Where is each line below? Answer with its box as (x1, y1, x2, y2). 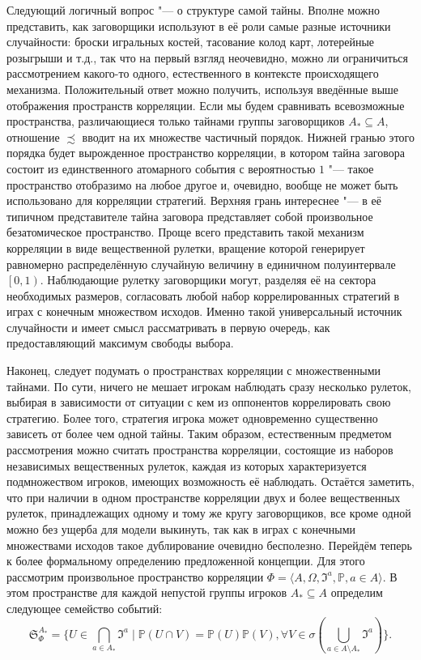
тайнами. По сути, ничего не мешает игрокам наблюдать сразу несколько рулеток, (6, 377, 411, 394)
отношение (6, 128, 60, 145)
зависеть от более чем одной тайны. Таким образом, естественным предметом (6, 425, 392, 442)
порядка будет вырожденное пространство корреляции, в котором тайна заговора (6, 144, 405, 161)
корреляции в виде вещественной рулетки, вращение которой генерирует (6, 239, 365, 256)
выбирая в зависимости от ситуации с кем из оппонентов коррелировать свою (6, 394, 391, 411)
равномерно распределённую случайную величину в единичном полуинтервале (6, 255, 396, 272)
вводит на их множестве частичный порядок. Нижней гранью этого (82, 128, 415, 145)
